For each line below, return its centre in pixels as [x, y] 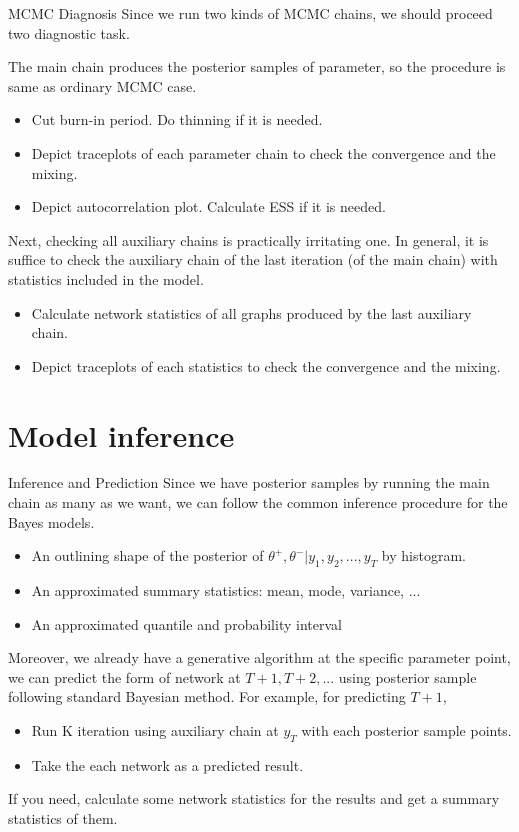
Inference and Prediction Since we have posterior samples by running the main [249, 482]
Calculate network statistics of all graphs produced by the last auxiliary [251, 312]
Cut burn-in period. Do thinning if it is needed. [177, 119]
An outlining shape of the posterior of [147, 555]
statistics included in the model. [106, 278]
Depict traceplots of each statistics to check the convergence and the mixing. [266, 365]
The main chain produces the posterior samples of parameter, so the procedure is [257, 66]
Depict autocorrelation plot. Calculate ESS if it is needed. [208, 206]
